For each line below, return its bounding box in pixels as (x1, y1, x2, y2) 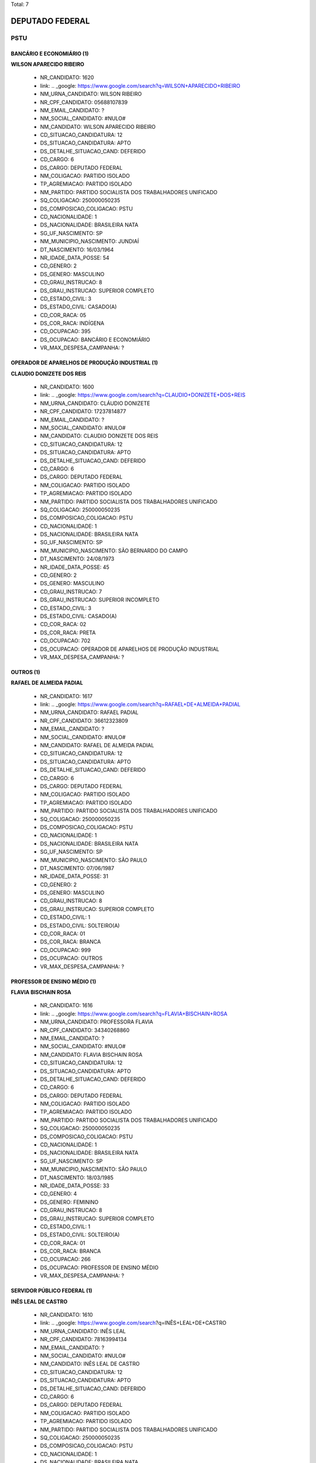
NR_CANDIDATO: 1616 (40, 1002, 93, 1009)
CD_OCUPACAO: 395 (40, 328, 91, 335)
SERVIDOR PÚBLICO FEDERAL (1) (11, 1287, 93, 1294)
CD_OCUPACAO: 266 (40, 1256, 91, 1263)
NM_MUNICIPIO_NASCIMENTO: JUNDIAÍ (40, 238, 139, 245)
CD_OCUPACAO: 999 (40, 946, 91, 953)
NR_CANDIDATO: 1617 (40, 692, 93, 699)
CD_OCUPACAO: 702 (40, 637, 91, 644)
